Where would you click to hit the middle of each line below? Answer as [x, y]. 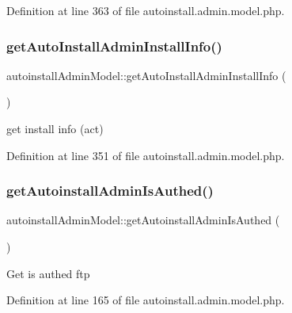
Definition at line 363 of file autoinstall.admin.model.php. [146, 10]
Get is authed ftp [48, 273]
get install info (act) [55, 128]
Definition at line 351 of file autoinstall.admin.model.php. [146, 155]
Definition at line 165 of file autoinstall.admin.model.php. [146, 300]
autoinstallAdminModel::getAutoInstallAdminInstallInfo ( [146, 75]
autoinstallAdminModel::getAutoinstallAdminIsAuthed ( [143, 220]
